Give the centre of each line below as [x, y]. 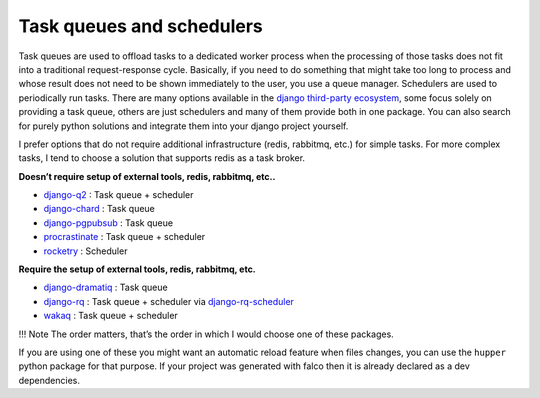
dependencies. [49, 380]
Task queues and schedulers [141, 26]
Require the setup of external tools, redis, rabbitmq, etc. [137, 269]
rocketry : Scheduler [85, 251]
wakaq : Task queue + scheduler [111, 316]
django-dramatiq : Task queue [106, 287]
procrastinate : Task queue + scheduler [124, 237]
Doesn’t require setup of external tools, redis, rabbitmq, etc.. [147, 176]
